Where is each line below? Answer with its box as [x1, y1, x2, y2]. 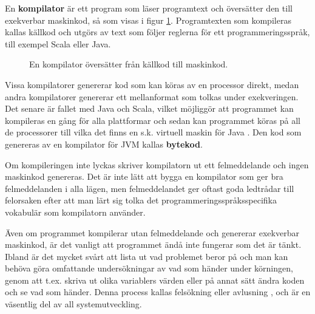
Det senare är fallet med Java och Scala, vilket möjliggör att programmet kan [5, 102, 294, 115]
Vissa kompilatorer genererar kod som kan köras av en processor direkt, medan [5, 78, 299, 90]
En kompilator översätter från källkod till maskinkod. [29, 58, 228, 70]
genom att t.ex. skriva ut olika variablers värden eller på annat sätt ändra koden [5, 273, 305, 286]
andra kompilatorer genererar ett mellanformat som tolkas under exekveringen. [5, 90, 299, 103]
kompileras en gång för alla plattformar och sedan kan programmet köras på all [5, 114, 301, 126]
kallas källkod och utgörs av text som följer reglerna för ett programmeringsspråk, [5, 26, 310, 38]
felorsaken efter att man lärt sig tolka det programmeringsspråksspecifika [5, 194, 277, 206]
